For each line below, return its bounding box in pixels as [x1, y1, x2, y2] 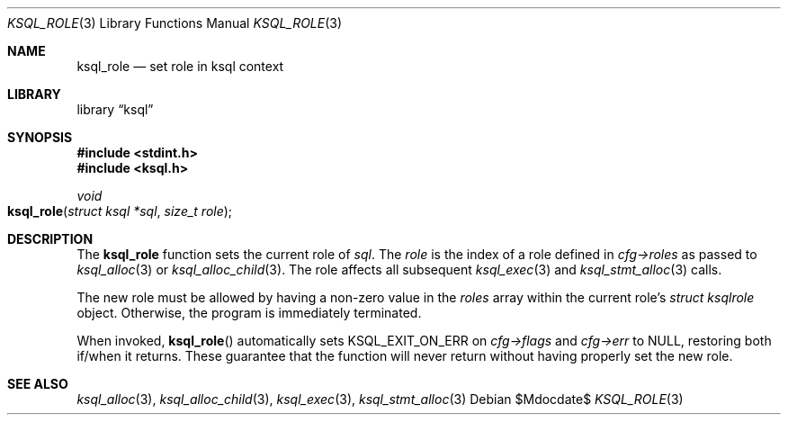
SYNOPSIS [7, 130, 73, 145]
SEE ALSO [7, 376, 68, 391]
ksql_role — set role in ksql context [76, 58, 284, 74]
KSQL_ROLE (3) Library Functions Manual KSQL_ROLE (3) [7, 15, 343, 31]
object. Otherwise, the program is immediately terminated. [76, 305, 422, 320]
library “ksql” [76, 102, 154, 117]
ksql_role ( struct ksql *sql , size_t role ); [7, 203, 233, 219]
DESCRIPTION [7, 231, 94, 247]
